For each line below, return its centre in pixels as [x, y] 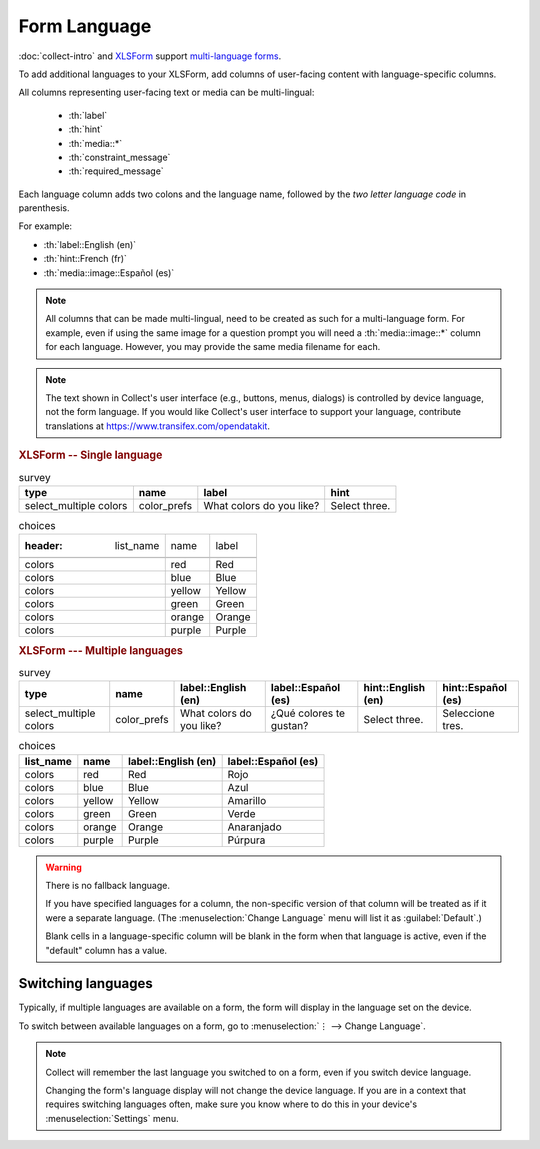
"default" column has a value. [106, 950]
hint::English [394, 688]
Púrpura [246, 840]
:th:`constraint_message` [119, 157]
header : [44, 546]
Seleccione [468, 713]
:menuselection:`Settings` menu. [112, 1118]
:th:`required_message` [116, 171]
